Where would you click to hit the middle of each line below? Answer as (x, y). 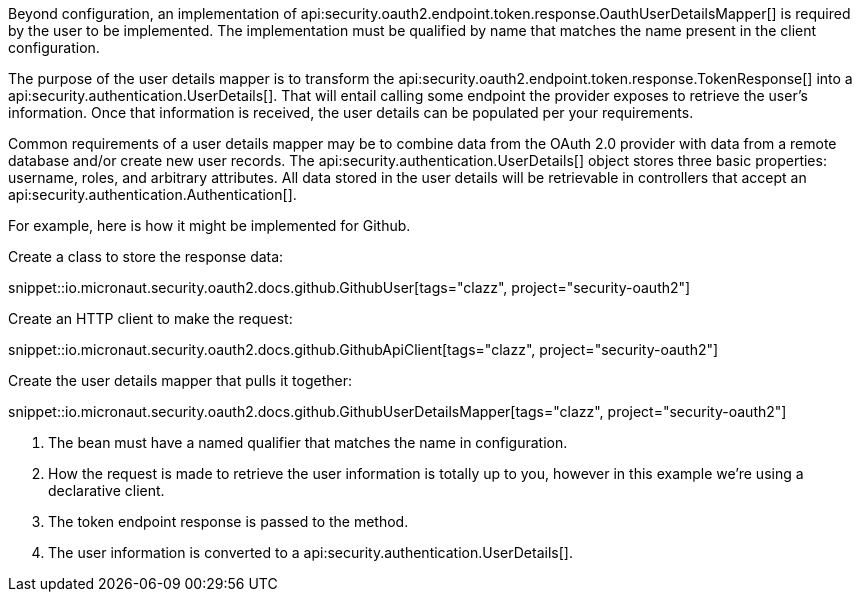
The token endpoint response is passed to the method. (228, 521)
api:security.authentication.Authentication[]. (152, 194)
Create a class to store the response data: (146, 256)
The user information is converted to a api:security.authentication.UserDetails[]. (310, 552)
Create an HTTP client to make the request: (150, 318)
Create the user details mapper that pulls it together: (180, 380)
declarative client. (106, 490)
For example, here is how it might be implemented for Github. (209, 225)
